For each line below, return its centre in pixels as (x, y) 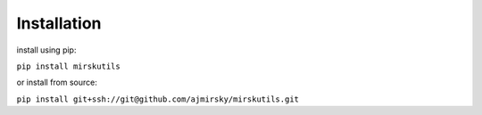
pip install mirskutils (68, 66)
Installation (59, 23)
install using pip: (46, 50)
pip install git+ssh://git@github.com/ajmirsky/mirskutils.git (158, 99)
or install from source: (57, 82)
